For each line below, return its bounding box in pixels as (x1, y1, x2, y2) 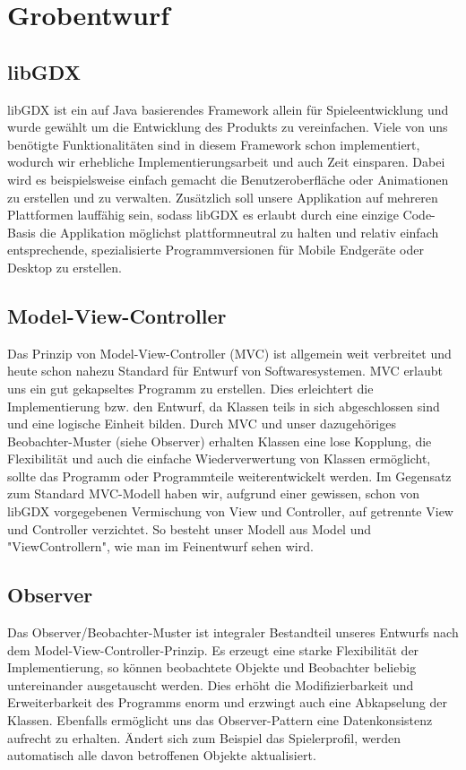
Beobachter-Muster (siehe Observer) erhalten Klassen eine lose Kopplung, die (7, 431, 432, 450)
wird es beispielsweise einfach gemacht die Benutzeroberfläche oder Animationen (7, 169, 449, 188)
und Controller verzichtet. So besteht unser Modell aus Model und (7, 519, 372, 538)
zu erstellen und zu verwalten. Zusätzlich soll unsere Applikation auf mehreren (7, 187, 438, 206)
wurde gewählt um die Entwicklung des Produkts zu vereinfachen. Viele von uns (7, 117, 448, 136)
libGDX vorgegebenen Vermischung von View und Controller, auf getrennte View (7, 502, 453, 521)
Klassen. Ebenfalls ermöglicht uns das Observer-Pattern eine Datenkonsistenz (7, 711, 433, 730)
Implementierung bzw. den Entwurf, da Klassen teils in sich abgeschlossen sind (7, 396, 440, 415)
